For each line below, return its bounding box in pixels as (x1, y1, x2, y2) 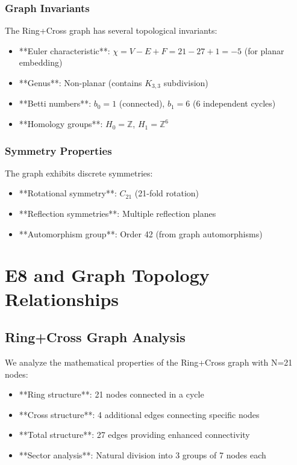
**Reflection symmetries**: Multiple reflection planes (19, 207, 216, 220)
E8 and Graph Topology (5, 263, 210, 287)
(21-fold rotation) (134, 187, 199, 199)
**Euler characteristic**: (19, 44, 110, 57)
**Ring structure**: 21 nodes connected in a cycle (19, 388, 204, 401)
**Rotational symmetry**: (19, 187, 117, 199)
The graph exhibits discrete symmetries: (5, 166, 153, 179)
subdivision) (163, 76, 208, 89)
